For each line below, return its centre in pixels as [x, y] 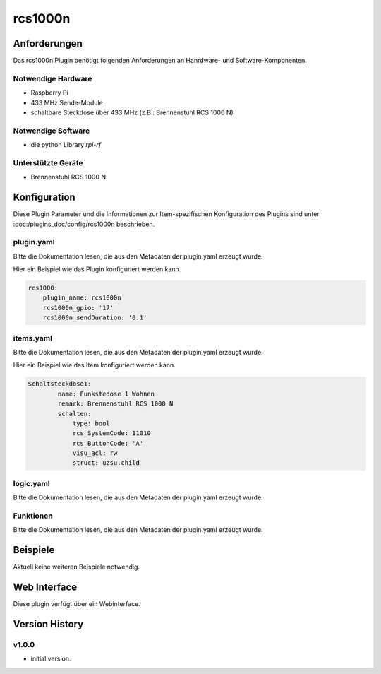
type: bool [91, 423]
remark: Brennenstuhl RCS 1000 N [115, 404]
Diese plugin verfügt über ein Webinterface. [77, 604]
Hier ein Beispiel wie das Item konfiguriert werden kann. [94, 365]
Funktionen [33, 516]
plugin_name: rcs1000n [82, 298]
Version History [48, 624]
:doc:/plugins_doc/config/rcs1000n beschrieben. [84, 224]
